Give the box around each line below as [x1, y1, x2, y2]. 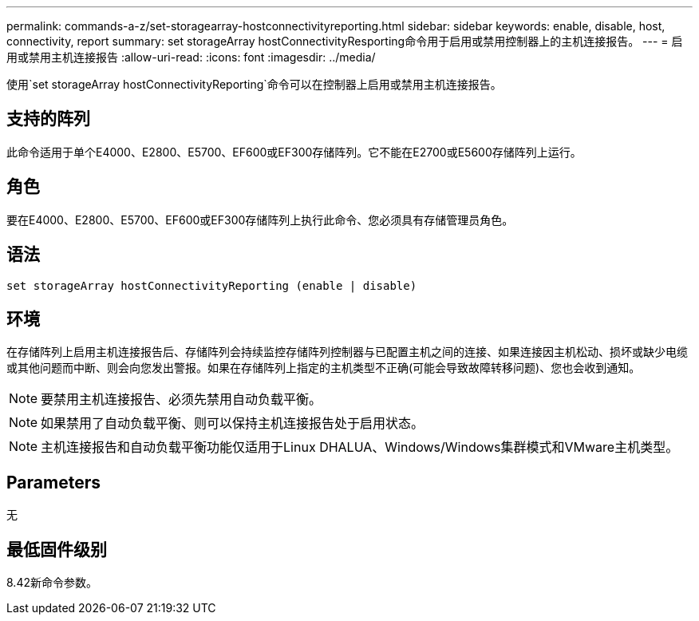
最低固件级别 [6, 539, 107, 560]
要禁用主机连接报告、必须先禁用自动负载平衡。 [41, 391, 322, 408]
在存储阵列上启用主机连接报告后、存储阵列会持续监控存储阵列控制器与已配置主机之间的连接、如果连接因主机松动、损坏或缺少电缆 [6, 345, 688, 359]
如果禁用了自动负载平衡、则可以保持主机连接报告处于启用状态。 [41, 415, 425, 432]
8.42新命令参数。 [6, 576, 97, 590]
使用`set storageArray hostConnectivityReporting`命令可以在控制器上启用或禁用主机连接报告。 [6, 77, 502, 91]
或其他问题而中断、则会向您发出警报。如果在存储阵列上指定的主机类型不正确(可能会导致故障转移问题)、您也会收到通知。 [6, 361, 641, 375]
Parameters [6, 472, 101, 492]
